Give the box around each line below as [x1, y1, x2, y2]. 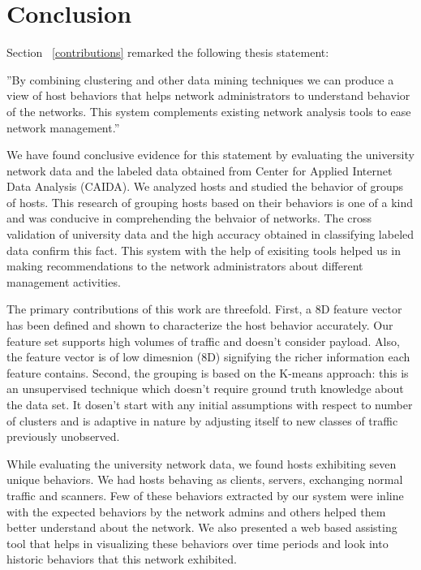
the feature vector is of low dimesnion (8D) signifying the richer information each [6, 348, 410, 365]
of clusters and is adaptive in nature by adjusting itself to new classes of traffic [6, 412, 398, 429]
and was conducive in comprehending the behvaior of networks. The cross [6, 209, 372, 227]
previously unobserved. [6, 428, 120, 445]
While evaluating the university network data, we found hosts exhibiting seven [6, 455, 397, 472]
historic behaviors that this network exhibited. [6, 551, 237, 568]
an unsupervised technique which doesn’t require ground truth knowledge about [6, 380, 404, 397]
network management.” [6, 119, 120, 136]
